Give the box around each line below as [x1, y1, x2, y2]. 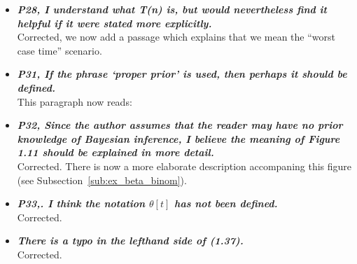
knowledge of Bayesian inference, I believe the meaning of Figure [17, 131, 340, 146]
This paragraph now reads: [17, 94, 132, 109]
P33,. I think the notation [17, 196, 146, 211]
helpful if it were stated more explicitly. [17, 15, 212, 30]
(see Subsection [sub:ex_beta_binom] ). [17, 172, 187, 187]
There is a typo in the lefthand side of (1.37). [17, 233, 244, 248]
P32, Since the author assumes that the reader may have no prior [17, 118, 343, 132]
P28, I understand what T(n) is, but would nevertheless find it [17, 2, 327, 16]
